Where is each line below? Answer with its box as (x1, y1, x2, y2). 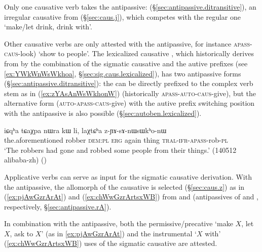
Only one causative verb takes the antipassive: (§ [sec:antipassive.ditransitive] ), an (4, 2, 256, 12)
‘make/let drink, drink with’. (4, 21, 92, 32)
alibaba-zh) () (4, 154, 47, 165)
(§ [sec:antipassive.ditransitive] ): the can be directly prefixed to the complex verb (4, 78, 253, 89)
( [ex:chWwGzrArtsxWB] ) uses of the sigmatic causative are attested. (4, 238, 217, 248)
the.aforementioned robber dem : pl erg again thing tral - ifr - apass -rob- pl (4, 135, 228, 145)
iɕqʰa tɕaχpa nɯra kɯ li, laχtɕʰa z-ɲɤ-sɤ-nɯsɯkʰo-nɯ (4, 124, 167, 135)
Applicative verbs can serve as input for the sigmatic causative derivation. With (4, 171, 252, 182)
